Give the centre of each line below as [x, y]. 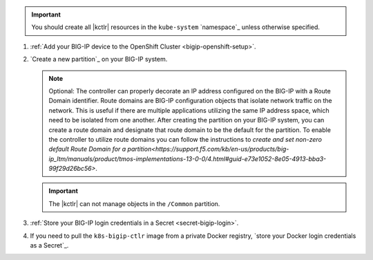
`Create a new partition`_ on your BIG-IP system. [99, 59]
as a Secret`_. [49, 245]
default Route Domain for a [87, 149]
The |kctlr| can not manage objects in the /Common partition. [134, 203]
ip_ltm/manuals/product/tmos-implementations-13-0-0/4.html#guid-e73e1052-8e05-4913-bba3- [188, 158]
